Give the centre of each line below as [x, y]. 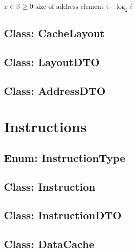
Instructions [45, 126]
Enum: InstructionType [65, 157]
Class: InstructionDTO [63, 215]
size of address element [70, 7]
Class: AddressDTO [55, 90]
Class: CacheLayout [54, 33]
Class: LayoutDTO [52, 61]
